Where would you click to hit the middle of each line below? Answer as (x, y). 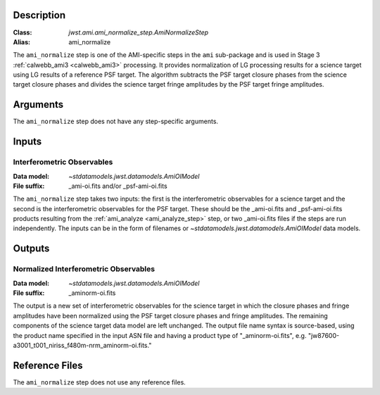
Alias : (22, 42)
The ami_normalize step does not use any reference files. (99, 382)
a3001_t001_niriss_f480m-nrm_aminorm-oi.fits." (82, 345)
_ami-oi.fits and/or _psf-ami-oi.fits (118, 186)
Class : (23, 32)
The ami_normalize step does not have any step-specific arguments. (115, 121)
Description (39, 15)
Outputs (31, 249)
